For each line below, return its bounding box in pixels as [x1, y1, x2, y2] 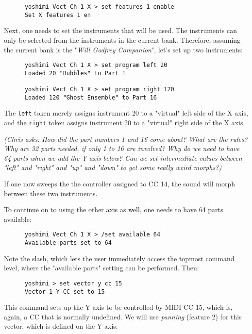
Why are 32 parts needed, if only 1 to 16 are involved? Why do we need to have [4, 143, 240, 153]
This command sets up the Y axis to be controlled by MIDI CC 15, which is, [4, 302, 233, 312]
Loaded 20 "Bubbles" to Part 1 [24, 69, 126, 77]
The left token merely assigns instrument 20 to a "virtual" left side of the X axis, [4, 108, 248, 118]
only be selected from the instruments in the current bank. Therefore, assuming [4, 34, 241, 45]
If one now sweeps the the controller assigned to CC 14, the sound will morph [4, 179, 235, 189]
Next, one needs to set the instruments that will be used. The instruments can [4, 25, 237, 35]
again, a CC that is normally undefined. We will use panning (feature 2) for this [4, 311, 242, 321]
